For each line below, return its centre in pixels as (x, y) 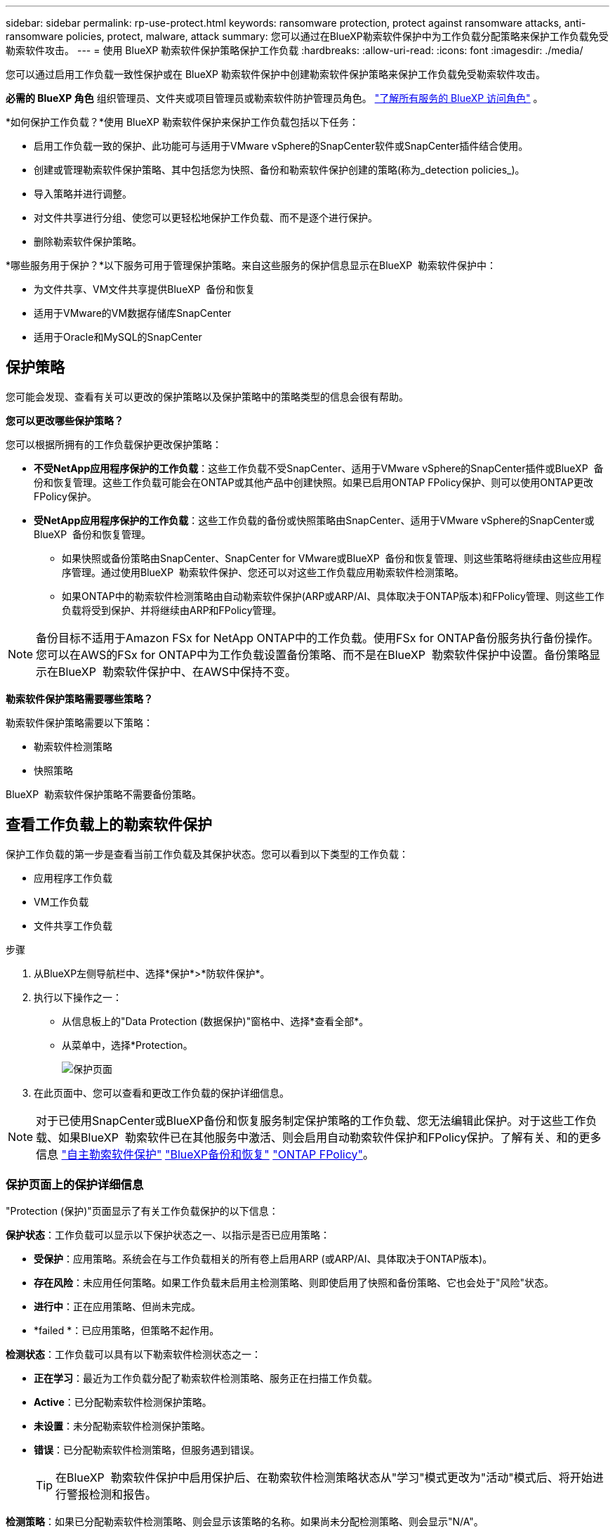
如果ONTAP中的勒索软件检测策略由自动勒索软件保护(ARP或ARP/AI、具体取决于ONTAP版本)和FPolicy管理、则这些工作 (333, 596)
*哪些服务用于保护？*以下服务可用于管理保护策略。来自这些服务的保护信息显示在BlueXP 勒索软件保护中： (251, 265)
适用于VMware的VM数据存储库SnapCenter (133, 313)
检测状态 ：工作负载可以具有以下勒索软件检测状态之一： (133, 1355)
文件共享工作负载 (73, 925)
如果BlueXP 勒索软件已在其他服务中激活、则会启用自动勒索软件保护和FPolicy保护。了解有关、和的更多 (330, 1137)
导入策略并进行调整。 (83, 194)
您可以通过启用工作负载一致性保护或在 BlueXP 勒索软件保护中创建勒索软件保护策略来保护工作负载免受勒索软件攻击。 (276, 74)
